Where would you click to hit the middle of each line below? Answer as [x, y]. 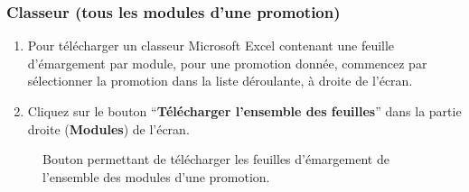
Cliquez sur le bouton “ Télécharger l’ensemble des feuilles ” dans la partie [244, 111]
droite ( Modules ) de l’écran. [108, 128]
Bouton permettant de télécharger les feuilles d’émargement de [216, 159]
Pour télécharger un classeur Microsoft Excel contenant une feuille [211, 46]
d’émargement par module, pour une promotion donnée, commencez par [227, 63]
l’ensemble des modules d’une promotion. [156, 176]
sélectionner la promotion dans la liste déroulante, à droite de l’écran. [220, 81]
